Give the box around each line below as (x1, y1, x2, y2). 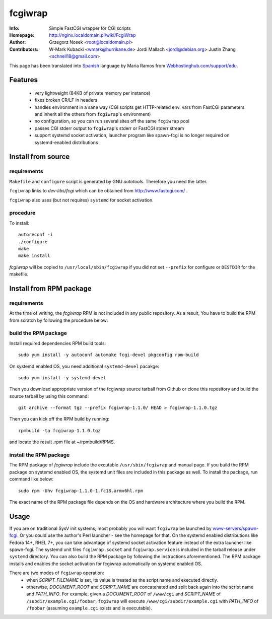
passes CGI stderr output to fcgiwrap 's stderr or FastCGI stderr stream (34, 125, 184, 131)
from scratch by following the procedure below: (9, 317, 108, 323)
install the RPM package (9, 451, 70, 458)
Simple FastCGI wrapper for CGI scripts (49, 25, 131, 31)
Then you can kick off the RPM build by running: (9, 416, 110, 422)
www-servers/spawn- (212, 525, 259, 531)
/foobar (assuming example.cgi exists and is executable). (26, 605, 152, 611)
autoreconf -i (18, 232, 53, 238)
